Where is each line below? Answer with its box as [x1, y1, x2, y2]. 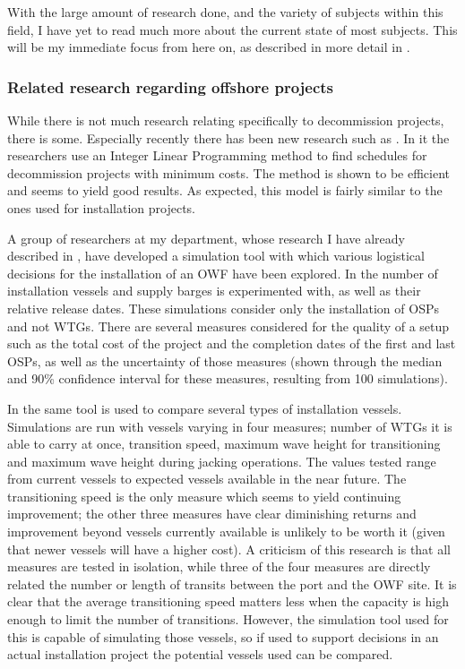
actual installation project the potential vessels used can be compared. [7, 645, 393, 664]
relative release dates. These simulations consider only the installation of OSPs [7, 298, 439, 317]
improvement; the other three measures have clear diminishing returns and [7, 504, 417, 523]
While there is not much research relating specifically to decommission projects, [7, 111, 444, 129]
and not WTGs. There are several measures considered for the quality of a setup [7, 316, 450, 335]
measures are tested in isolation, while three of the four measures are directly [7, 557, 431, 576]
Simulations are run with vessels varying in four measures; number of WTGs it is [7, 416, 452, 435]
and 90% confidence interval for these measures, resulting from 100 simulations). [7, 369, 448, 388]
